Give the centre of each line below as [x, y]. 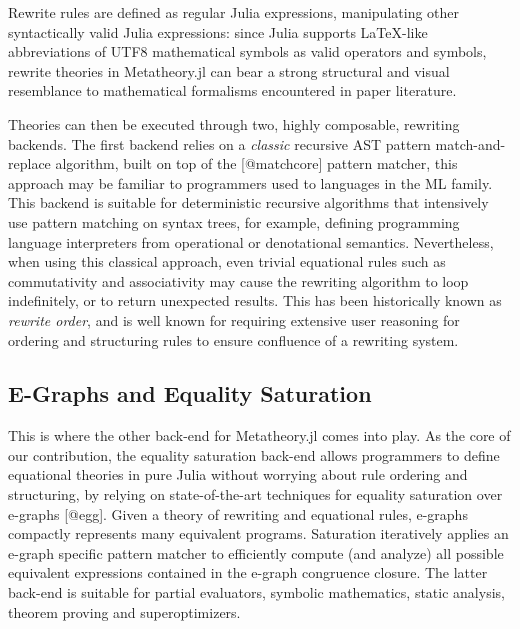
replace [29, 163]
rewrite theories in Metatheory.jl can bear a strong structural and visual [229, 70]
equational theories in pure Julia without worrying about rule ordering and [238, 474]
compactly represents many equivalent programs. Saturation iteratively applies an [258, 533]
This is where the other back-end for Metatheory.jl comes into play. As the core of [259, 435]
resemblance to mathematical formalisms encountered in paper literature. [232, 90]
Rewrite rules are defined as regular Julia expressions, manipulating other [234, 12]
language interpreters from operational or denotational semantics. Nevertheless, [251, 241]
